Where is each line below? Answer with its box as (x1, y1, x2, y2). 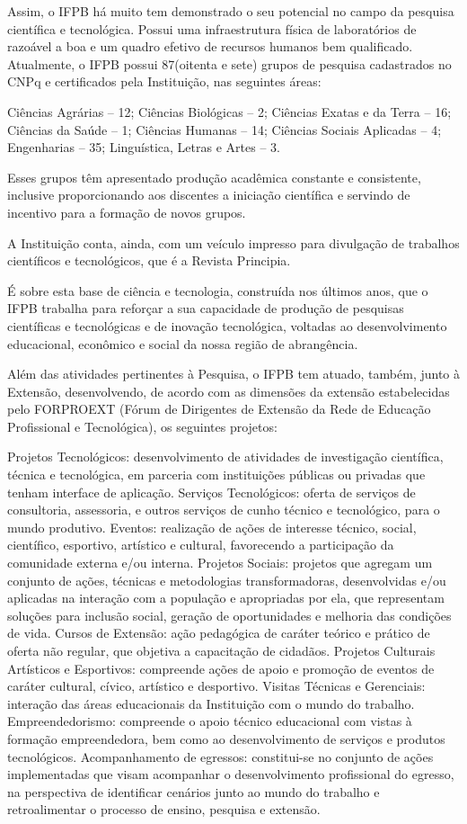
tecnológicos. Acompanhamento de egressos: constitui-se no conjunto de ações (7, 747, 434, 766)
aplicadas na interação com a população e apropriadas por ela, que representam (7, 588, 445, 607)
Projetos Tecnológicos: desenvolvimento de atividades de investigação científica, (7, 447, 444, 466)
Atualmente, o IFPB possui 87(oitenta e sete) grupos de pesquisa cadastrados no (7, 54, 452, 73)
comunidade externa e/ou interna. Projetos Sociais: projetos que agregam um (7, 553, 433, 572)
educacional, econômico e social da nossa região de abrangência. (7, 334, 358, 353)
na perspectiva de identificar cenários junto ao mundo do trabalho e (7, 782, 380, 801)
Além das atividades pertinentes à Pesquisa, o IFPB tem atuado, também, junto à (7, 364, 461, 383)
